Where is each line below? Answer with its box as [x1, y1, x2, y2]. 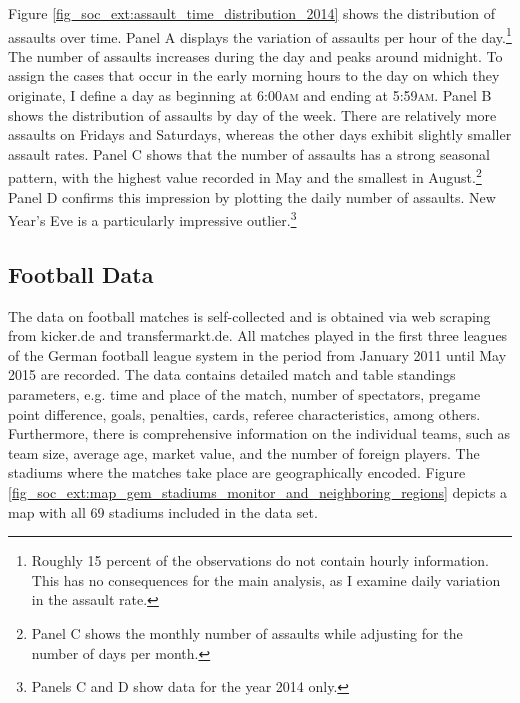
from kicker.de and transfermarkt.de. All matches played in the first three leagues [8, 325, 508, 346]
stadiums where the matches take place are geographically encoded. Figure [8, 462, 466, 483]
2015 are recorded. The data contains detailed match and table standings [8, 364, 456, 385]
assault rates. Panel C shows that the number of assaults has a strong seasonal [8, 143, 490, 164]
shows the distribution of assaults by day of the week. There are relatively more [8, 104, 497, 125]
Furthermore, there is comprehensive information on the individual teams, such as [8, 423, 511, 444]
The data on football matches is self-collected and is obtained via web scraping [8, 305, 491, 326]
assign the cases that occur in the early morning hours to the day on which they [8, 65, 500, 86]
